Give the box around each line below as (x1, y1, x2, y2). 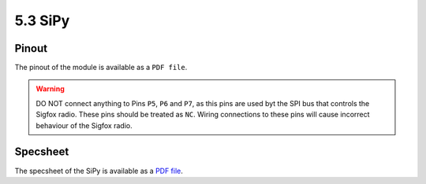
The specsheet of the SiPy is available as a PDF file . (14, 166, 183, 175)
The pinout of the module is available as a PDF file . (14, 63, 188, 72)
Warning (35, 84, 65, 94)
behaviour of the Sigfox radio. (35, 120, 133, 130)
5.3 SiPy (14, 12, 70, 29)
